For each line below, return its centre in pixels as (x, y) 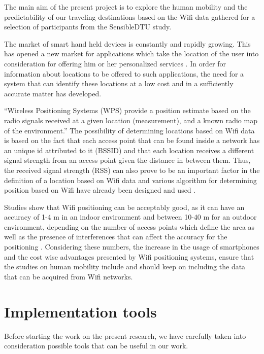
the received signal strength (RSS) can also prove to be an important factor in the (132, 170)
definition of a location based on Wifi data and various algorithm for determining (130, 180)
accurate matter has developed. (53, 93)
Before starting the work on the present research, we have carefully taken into (125, 335)
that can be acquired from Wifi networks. (69, 276)
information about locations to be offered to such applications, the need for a (124, 73)
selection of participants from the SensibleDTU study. (88, 27)
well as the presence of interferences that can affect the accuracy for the (116, 237)
